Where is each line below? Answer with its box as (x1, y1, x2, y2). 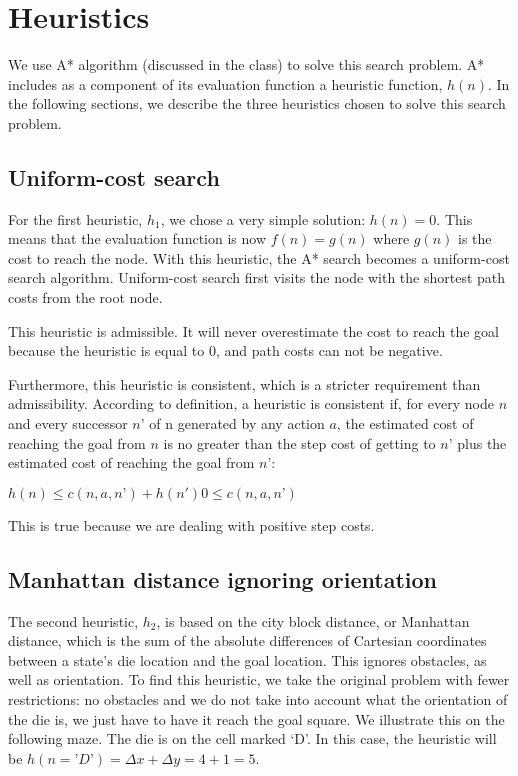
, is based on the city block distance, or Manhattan (156, 610, 470, 631)
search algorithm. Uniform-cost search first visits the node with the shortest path (8, 267, 506, 288)
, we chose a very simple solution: (160, 208, 366, 229)
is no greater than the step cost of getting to (163, 432, 436, 453)
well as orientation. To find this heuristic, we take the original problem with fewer (8, 669, 510, 690)
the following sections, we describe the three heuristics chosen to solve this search (8, 93, 506, 114)
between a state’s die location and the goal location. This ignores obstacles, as (8, 649, 487, 670)
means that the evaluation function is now (8, 228, 266, 249)
